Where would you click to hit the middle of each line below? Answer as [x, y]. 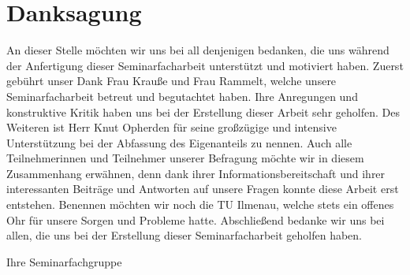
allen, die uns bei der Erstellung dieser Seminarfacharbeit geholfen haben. [184, 235]
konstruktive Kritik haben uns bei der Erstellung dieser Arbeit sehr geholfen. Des [203, 111]
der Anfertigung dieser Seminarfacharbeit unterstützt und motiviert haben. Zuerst [205, 65]
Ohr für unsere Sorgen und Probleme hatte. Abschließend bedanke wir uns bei [196, 219]
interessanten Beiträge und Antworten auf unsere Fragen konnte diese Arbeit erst [203, 189]
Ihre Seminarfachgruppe [64, 261]
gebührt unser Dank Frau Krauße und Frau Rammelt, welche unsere [171, 81]
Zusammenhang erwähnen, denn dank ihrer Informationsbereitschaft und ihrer [196, 173]
